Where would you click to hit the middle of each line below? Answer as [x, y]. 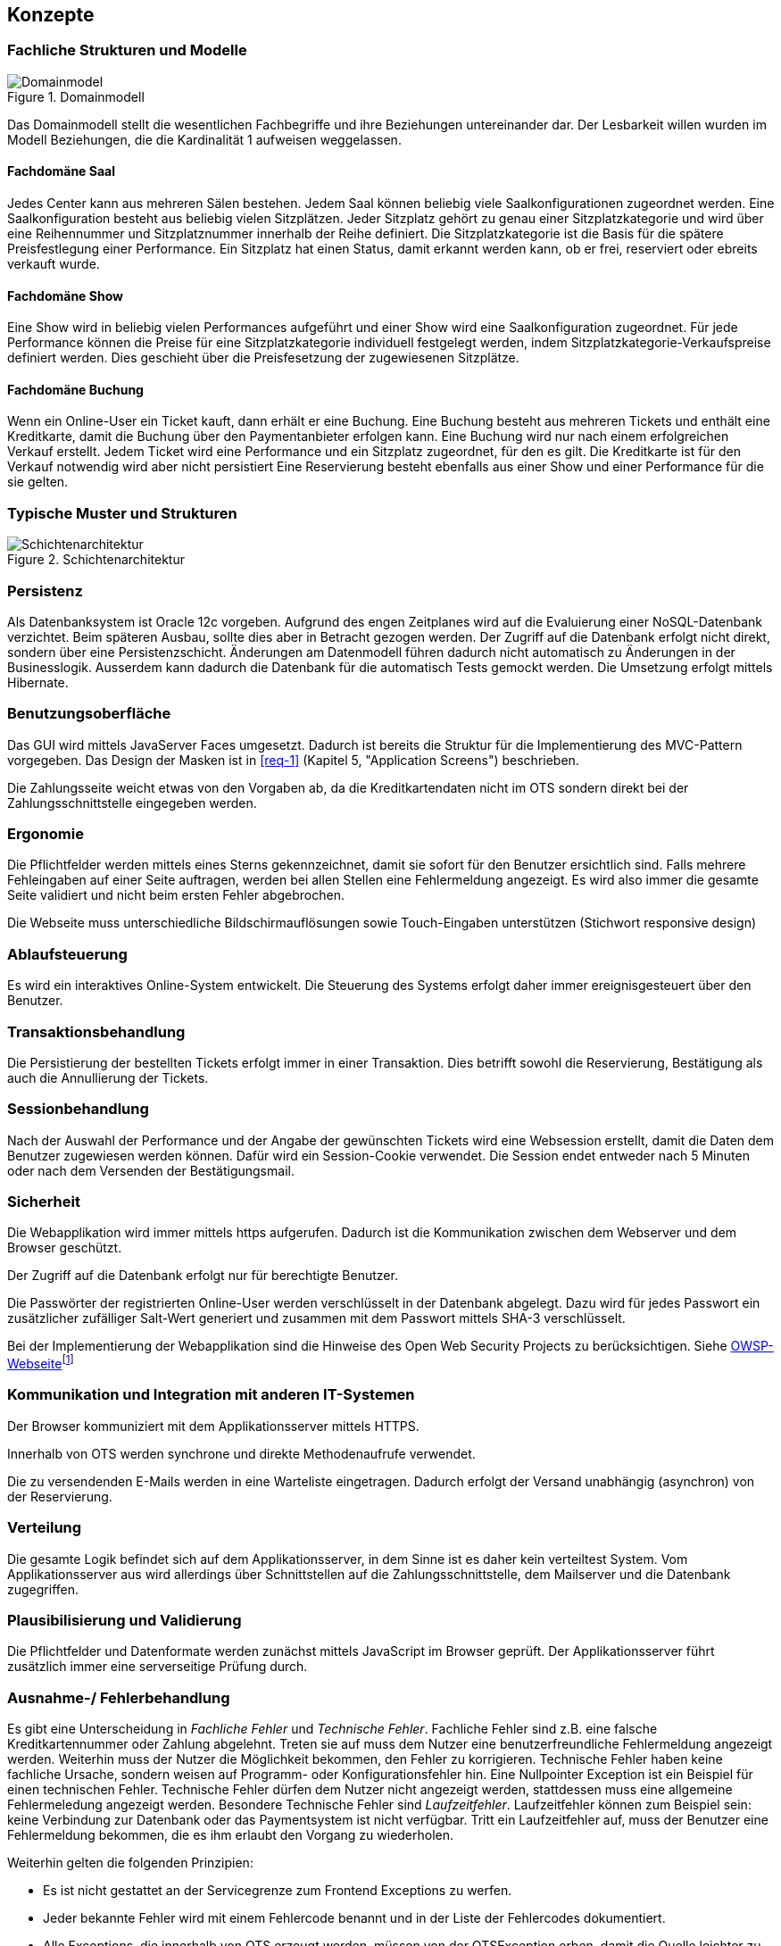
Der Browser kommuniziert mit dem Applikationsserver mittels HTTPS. [213, 1426]
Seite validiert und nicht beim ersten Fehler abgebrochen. [176, 895]
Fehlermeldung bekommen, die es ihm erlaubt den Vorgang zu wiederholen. [231, 1835]
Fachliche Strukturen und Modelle [127, 50]
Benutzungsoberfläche [89, 714]
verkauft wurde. [54, 264]
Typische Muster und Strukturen [122, 513]
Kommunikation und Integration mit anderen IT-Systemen [211, 1395]
